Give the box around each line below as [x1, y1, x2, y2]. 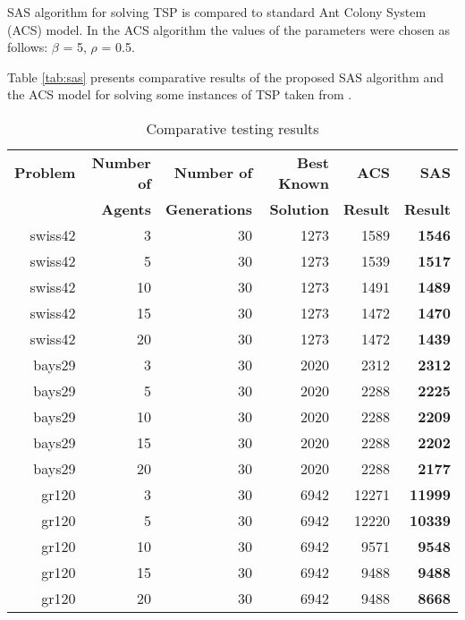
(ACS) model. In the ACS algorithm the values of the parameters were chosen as [7, 20, 451, 38]
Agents [101, 198, 151, 219]
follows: [7, 38, 48, 56]
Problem [14, 162, 76, 183]
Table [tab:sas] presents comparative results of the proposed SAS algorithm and [7, 67, 444, 86]
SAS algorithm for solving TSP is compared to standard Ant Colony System [7, 3, 427, 21]
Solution [269, 198, 330, 219]
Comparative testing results [146, 117, 319, 139]
